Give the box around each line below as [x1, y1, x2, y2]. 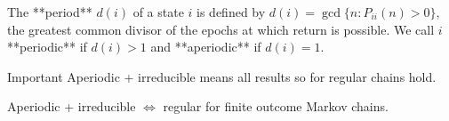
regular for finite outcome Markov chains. [163, 97, 389, 116]
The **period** [7, 3, 92, 20]
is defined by [196, 3, 266, 20]
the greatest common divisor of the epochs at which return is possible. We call [7, 20, 435, 38]
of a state [132, 3, 184, 20]
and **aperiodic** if [150, 37, 261, 56]
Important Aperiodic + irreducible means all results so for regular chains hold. [7, 67, 437, 85]
